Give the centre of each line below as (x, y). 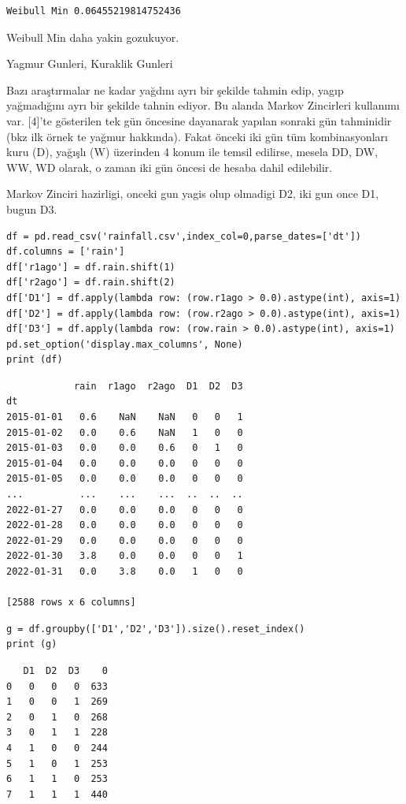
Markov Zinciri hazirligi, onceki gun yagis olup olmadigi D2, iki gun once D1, (193, 194)
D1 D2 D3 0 (65, 670)
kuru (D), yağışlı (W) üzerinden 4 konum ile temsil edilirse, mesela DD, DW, (192, 152)
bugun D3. (32, 208)
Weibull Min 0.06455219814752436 (94, 11)
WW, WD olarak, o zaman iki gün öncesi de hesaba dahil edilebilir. (170, 167)
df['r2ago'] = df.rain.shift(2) (91, 283)
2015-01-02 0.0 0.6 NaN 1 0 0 (125, 432)
